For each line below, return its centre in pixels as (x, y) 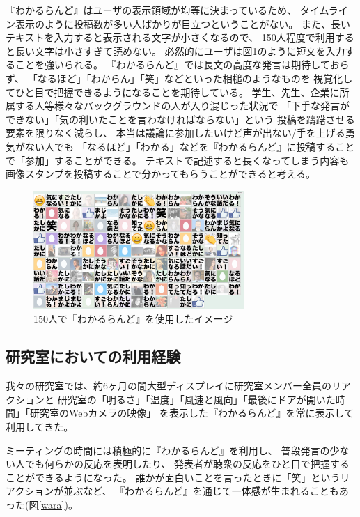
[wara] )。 (58, 504)
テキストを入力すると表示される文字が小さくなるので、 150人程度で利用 (170, 37)
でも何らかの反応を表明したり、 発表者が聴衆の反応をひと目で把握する (187, 464)
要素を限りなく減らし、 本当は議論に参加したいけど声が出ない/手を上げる (175, 133)
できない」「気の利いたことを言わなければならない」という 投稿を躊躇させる (180, 119)
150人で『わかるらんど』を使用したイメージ (133, 319)
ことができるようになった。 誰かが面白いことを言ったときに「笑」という (173, 477)
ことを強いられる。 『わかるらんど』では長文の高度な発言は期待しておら (182, 64)
